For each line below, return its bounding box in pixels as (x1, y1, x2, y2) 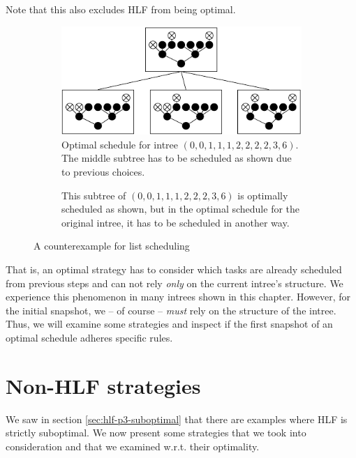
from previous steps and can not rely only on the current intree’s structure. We (6, 275, 343, 290)
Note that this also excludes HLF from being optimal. (6, 2, 236, 16)
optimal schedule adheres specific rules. (6, 330, 173, 344)
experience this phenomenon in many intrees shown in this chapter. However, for (6, 289, 350, 304)
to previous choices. (61, 165, 145, 179)
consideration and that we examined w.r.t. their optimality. (6, 438, 260, 453)
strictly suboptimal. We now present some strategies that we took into (6, 425, 306, 440)
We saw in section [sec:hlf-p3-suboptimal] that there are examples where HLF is (6, 411, 348, 426)
